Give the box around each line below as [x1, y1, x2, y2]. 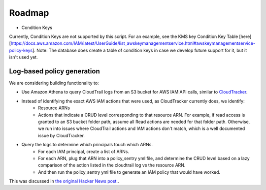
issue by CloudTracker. [38, 132, 85, 138]
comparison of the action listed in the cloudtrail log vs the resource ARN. [38, 162, 186, 168]
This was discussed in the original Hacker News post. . [9, 178, 119, 184]
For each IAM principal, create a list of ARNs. [38, 148, 130, 155]
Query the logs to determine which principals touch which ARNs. [21, 142, 153, 148]
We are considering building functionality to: [9, 80, 99, 86]
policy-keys [9, 47, 33, 53]
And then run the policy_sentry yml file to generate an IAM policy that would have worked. [38, 169, 221, 175]
